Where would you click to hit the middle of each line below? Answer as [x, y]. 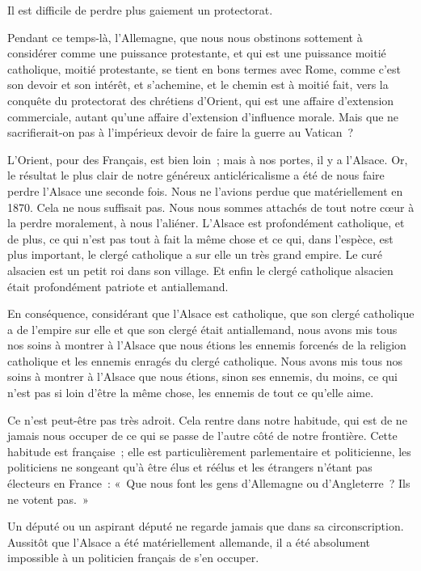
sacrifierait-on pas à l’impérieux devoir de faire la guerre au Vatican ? [181, 132]
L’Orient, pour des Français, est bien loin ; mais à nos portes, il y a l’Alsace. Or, [208, 159]
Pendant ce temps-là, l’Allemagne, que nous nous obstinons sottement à [185, 37]
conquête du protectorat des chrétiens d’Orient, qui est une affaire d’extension [201, 100]
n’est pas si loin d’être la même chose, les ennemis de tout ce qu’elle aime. [191, 393]
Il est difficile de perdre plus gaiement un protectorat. [140, 10]
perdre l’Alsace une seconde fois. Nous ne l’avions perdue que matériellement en [205, 190]
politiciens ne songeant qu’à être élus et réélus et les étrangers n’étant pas [190, 467]
